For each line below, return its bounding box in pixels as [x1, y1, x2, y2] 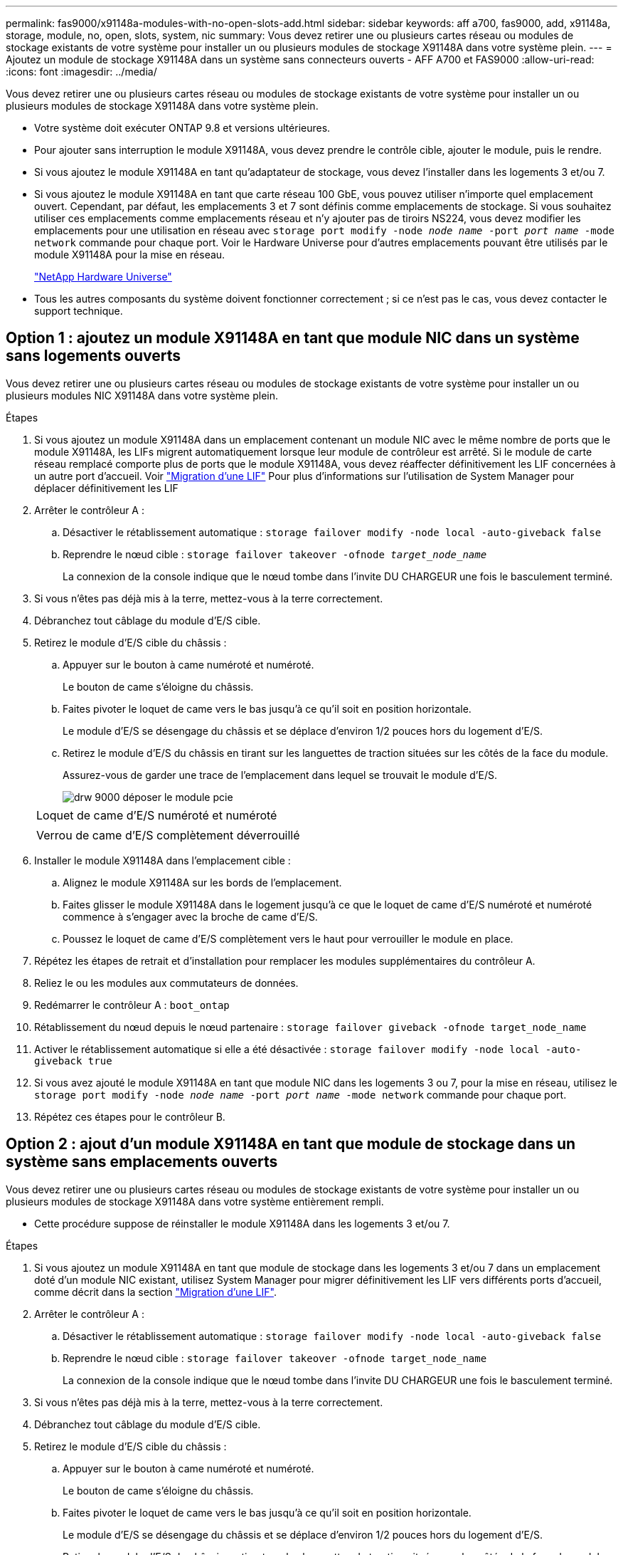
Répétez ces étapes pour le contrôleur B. [34, 1110, 225, 1123]
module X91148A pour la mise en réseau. [34, 248, 225, 261]
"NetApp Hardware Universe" [34, 271, 172, 283]
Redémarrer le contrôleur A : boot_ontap [34, 998, 230, 1011]
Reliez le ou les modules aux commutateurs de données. [34, 976, 299, 989]
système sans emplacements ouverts [6, 1153, 278, 1171]
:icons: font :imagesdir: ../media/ [6, 66, 157, 78]
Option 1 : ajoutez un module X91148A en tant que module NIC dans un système [6, 329, 580, 347]
